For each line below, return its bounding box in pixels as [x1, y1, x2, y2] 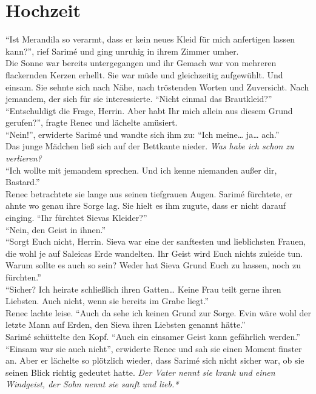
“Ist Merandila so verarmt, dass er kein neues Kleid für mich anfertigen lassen [5, 33, 295, 46]
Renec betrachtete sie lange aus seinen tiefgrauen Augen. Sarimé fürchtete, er [5, 187, 293, 200]
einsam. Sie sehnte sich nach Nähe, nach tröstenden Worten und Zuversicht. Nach [5, 80, 309, 93]
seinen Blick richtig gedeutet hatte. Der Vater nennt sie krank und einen [5, 365, 275, 378]
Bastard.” [5, 175, 40, 188]
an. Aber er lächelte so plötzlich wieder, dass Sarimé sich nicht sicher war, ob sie [5, 354, 304, 367]
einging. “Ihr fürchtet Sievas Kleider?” [5, 211, 147, 224]
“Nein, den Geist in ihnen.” [5, 223, 106, 236]
